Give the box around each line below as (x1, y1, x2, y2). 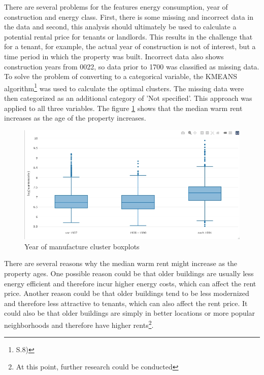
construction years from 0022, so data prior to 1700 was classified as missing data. (4, 61, 259, 71)
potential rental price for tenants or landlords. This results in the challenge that (4, 31, 253, 42)
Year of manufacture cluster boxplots (24, 241, 140, 251)
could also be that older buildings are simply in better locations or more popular (4, 308, 255, 318)
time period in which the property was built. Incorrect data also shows (4, 51, 224, 61)
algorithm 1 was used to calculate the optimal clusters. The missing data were (4, 81, 244, 93)
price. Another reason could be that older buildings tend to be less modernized (4, 288, 249, 298)
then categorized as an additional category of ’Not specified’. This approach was (4, 93, 252, 103)
